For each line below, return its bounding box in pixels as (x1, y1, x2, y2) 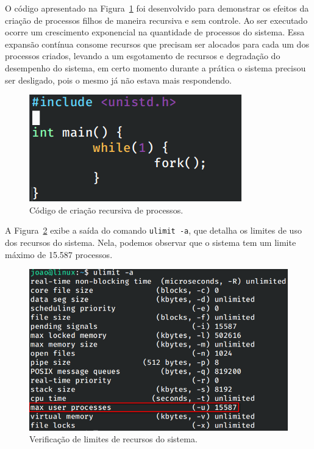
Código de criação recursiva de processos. (29, 203, 184, 216)
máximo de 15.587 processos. (5, 248, 113, 260)
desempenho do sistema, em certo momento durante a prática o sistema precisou (5, 61, 306, 74)
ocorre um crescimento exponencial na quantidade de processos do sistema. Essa (5, 26, 305, 38)
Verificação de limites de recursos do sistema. (29, 433, 198, 445)
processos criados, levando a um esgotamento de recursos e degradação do (5, 49, 280, 62)
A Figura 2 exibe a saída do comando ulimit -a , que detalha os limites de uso (5, 224, 302, 237)
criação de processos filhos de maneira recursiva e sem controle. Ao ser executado (5, 13, 308, 26)
